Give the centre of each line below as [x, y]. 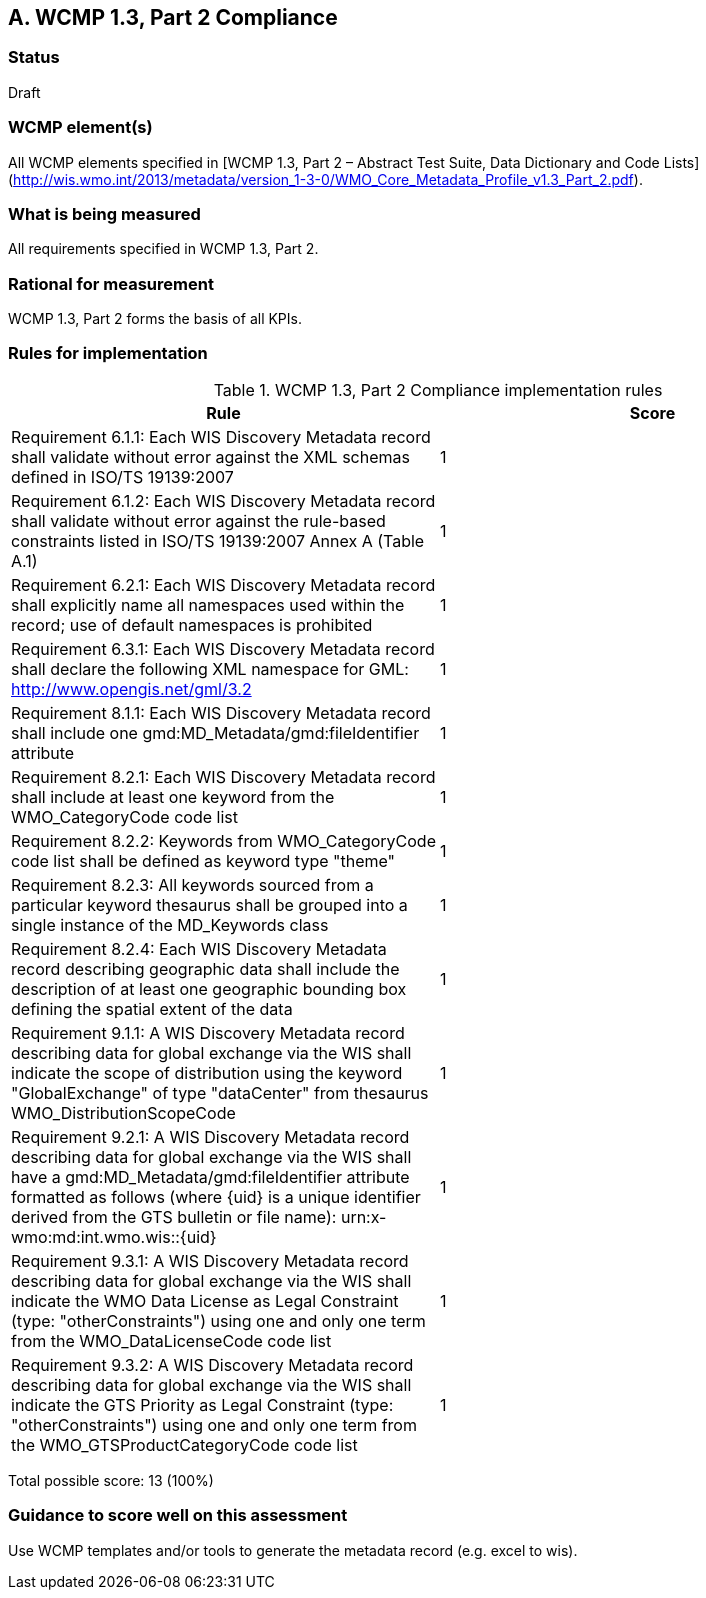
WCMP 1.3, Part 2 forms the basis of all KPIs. [155, 319]
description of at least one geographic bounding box [209, 988]
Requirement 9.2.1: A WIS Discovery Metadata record [210, 1136]
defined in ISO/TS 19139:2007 [122, 476]
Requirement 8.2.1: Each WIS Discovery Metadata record [223, 776]
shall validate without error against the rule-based [198, 520]
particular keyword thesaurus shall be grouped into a [209, 904]
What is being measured [104, 213]
